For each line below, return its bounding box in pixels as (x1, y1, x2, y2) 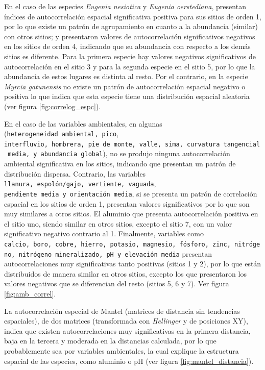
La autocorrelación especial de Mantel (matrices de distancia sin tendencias (4, 305, 240, 316)
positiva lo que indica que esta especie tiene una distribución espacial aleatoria (4, 91, 250, 102)
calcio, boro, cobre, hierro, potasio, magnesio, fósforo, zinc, (4, 240, 231, 248)
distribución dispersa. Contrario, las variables (4, 168, 146, 179)
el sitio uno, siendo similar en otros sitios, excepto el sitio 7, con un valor (4, 218, 232, 229)
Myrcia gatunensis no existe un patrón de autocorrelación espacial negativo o (4, 81, 246, 91)
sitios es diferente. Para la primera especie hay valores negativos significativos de (4, 51, 256, 61)
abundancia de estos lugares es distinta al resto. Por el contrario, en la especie (4, 71, 248, 82)
